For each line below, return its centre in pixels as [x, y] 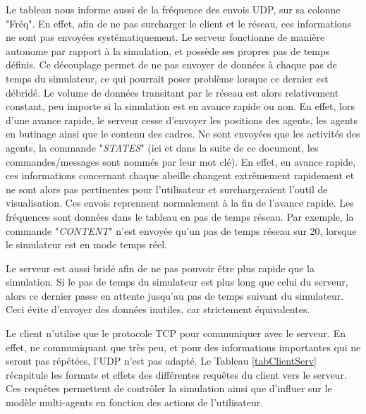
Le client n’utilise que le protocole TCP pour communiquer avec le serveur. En [176, 333]
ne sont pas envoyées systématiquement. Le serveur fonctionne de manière [165, 37]
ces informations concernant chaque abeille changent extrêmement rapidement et [180, 175]
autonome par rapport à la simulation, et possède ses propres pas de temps [168, 50]
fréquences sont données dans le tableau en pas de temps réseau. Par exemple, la [180, 216]
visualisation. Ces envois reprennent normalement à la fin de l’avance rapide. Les [180, 203]
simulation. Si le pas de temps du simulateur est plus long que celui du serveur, [177, 282]
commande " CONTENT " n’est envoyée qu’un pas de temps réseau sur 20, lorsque [181, 230]
